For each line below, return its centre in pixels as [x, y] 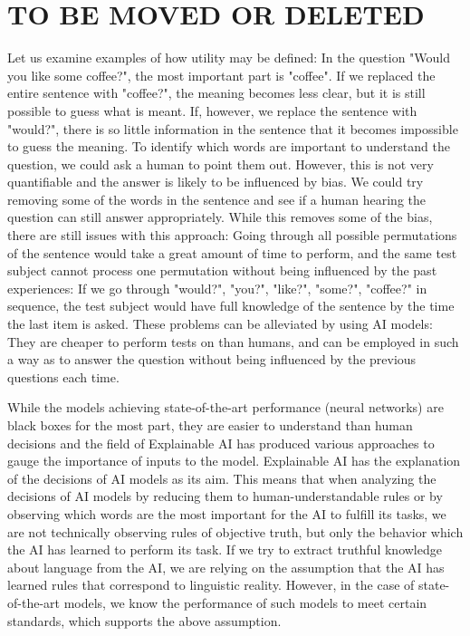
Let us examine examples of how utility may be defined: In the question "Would [229, 58]
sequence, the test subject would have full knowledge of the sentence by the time [231, 306]
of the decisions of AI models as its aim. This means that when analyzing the [222, 478]
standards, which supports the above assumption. [144, 620]
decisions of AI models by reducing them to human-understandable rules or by [225, 496]
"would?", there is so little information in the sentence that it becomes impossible [233, 128]
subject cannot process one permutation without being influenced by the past [222, 270]
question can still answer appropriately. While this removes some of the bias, [220, 217]
